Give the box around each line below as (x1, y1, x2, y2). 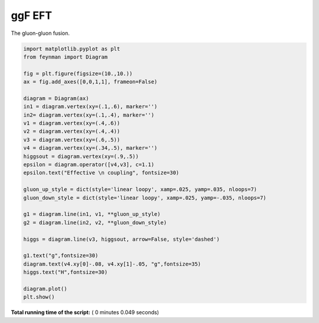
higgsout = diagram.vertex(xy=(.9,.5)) (23, 153, 139, 160)
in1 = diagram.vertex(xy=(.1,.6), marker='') (23, 104, 158, 110)
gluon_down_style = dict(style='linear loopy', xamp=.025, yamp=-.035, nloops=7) (23, 194, 267, 201)
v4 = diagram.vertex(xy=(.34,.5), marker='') (23, 145, 158, 151)
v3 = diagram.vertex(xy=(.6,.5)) (23, 136, 121, 143)
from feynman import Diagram (23, 53, 108, 60)
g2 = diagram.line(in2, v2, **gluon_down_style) (23, 219, 167, 226)
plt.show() (23, 293, 55, 301)
